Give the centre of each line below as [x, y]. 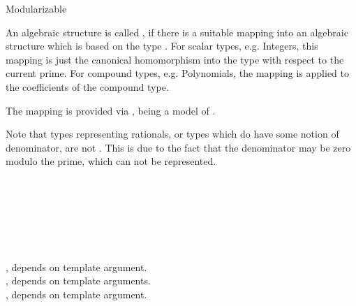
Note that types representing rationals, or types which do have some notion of [172, 134]
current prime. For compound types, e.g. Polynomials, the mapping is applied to [177, 73]
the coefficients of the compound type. [87, 86]
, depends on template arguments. [78, 280]
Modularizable [36, 8]
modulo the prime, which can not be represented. [111, 161]
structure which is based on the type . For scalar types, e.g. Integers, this [162, 46]
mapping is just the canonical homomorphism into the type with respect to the [175, 59]
